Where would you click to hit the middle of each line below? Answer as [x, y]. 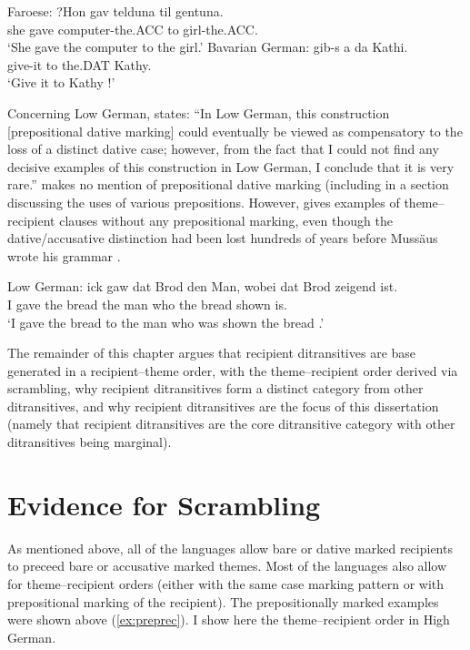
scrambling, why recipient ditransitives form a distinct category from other [215, 388]
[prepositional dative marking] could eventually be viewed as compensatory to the [235, 131]
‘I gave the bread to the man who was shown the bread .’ [166, 322]
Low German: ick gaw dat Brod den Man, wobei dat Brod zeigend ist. [203, 286]
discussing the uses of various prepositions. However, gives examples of [204, 202]
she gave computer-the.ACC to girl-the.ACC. [133, 29]
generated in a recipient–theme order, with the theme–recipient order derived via [233, 370]
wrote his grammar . [64, 255]
